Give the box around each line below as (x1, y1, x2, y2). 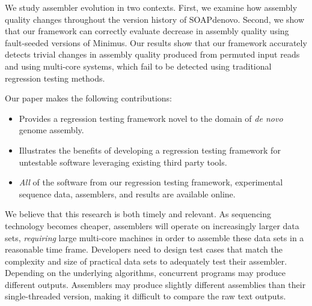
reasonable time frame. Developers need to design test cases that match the (5, 243, 283, 256)
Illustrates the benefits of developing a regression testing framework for (19, 143, 281, 156)
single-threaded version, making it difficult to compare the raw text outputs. (5, 290, 286, 302)
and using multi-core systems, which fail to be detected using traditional (5, 59, 272, 72)
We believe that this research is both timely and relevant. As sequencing (5, 208, 272, 220)
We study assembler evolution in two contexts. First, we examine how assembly (5, 1, 298, 13)
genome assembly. (19, 124, 84, 136)
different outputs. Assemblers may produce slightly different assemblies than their (5, 278, 306, 290)
